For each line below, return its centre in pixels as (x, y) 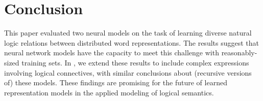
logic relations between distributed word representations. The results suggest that (131, 42)
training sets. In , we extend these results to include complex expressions (135, 62)
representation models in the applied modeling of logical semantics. (109, 92)
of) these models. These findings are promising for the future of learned (116, 82)
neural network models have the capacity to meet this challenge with (112, 53)
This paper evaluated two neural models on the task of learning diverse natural (128, 33)
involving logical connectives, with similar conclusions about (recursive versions (128, 72)
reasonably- (239, 53)
